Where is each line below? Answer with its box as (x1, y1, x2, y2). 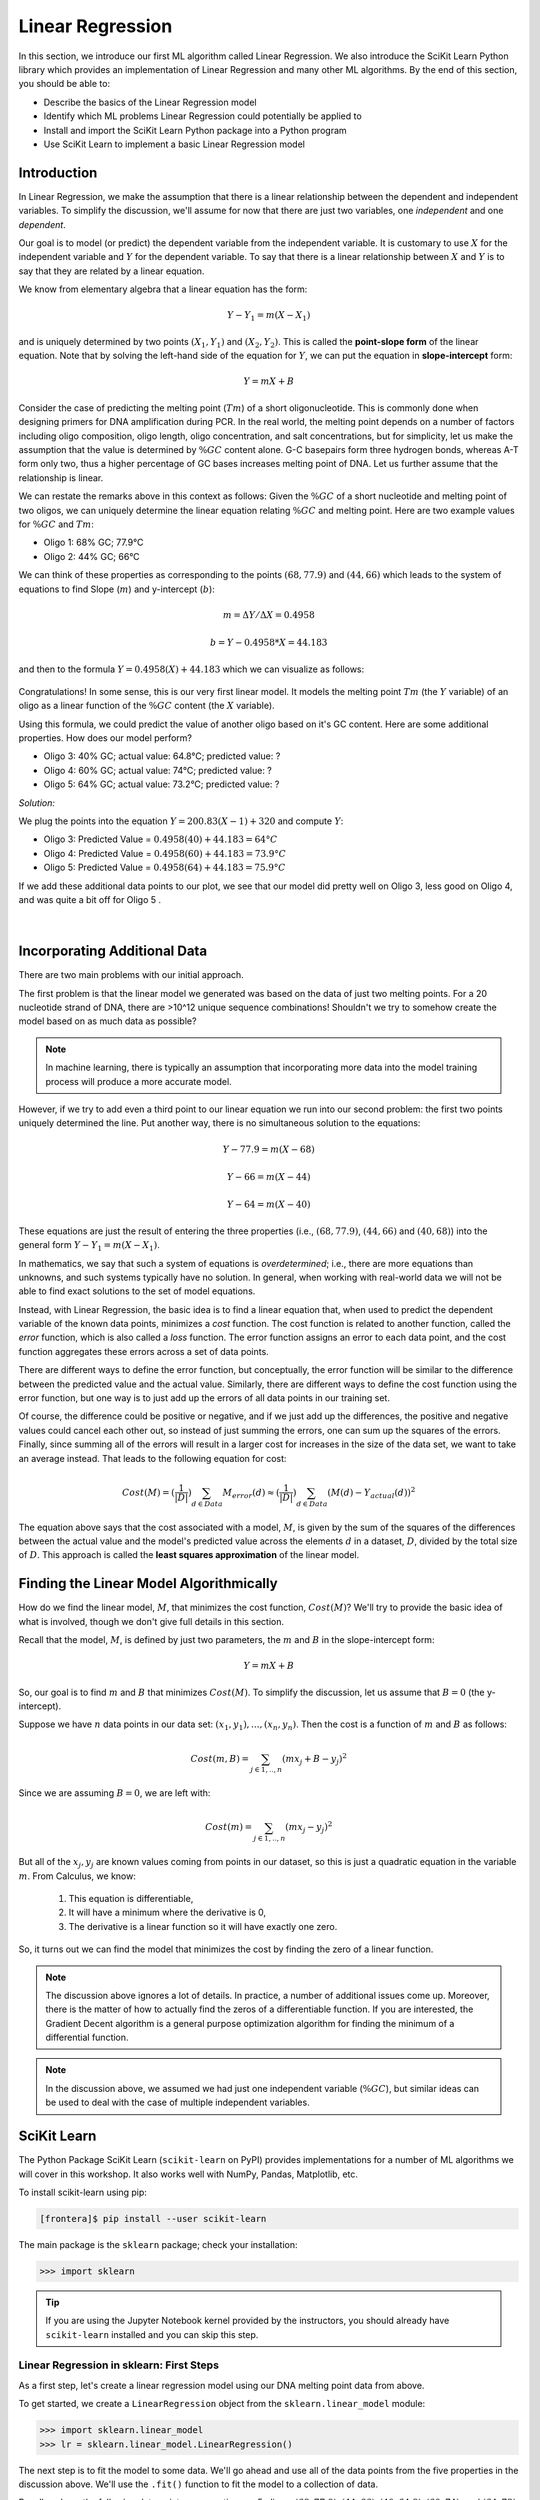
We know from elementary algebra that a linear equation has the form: (18, 283, 308, 295)
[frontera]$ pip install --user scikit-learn (39, 2213, 267, 2224)
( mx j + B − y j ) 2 (281, 1751, 347, 1767)
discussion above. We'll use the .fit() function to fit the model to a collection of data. (18, 2478, 379, 2490)
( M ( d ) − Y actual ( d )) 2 (326, 1485, 416, 1500)
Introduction (18, 164, 98, 181)
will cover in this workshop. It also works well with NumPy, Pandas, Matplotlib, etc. (18, 2168, 359, 2180)
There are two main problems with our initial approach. (18, 969, 244, 981)
